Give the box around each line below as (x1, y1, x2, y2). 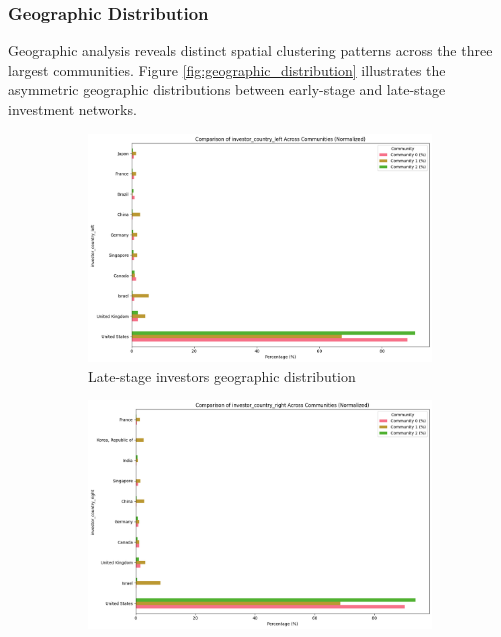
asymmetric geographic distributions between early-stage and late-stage (8, 79, 446, 100)
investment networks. (8, 99, 137, 119)
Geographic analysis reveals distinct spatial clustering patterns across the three (8, 40, 493, 61)
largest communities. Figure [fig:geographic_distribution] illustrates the (8, 59, 446, 80)
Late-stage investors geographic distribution (88, 365, 356, 386)
